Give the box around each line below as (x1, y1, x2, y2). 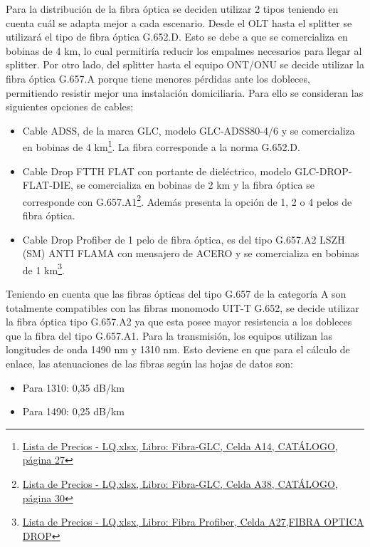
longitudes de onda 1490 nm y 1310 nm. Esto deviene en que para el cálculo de (6, 342, 350, 357)
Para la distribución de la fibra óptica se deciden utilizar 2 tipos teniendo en (6, 1, 339, 16)
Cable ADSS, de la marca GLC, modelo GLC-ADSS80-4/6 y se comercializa (22, 123, 355, 137)
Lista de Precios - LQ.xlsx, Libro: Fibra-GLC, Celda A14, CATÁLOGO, (22, 438, 338, 453)
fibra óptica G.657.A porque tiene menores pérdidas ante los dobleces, (6, 71, 310, 85)
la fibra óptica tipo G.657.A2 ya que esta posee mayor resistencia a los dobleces (6, 314, 352, 329)
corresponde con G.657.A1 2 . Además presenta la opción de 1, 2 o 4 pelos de (22, 192, 352, 209)
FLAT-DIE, (22, 177, 73, 192)
